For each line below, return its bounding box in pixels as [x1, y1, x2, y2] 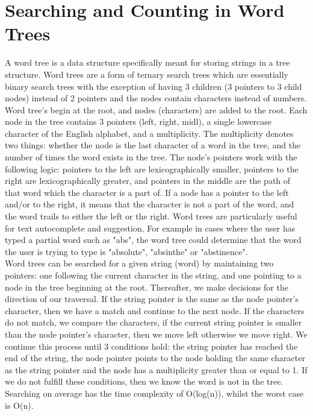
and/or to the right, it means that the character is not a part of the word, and [5, 198, 294, 210]
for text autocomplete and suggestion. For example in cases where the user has [5, 221, 296, 234]
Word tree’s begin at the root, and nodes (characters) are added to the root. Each [5, 103, 308, 116]
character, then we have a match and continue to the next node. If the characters [5, 304, 305, 317]
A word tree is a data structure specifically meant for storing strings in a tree [5, 56, 290, 69]
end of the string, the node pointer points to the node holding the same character [5, 351, 305, 364]
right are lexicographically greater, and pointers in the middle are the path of [5, 174, 291, 187]
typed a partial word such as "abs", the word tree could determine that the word [5, 233, 302, 246]
